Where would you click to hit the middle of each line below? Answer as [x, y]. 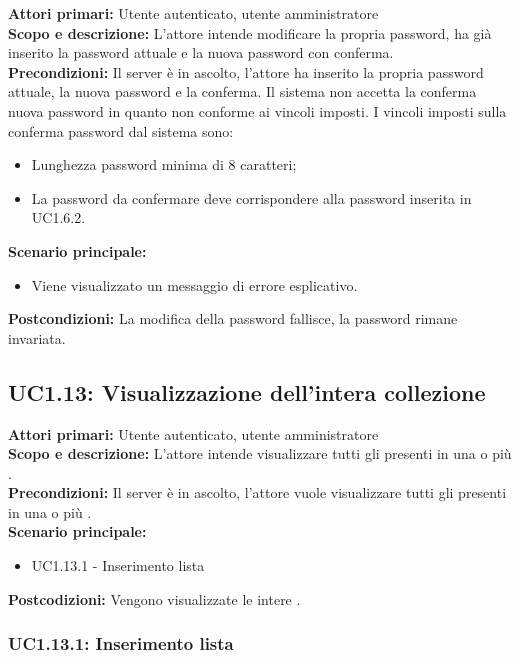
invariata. [37, 337]
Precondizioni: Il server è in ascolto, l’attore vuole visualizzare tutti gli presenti [257, 492]
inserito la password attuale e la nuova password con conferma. [201, 52]
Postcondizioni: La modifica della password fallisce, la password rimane [233, 318]
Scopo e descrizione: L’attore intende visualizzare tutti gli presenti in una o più [260, 453]
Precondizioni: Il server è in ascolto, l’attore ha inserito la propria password [246, 71]
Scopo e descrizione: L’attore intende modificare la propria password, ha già [250, 32]
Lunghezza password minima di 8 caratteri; [164, 164]
